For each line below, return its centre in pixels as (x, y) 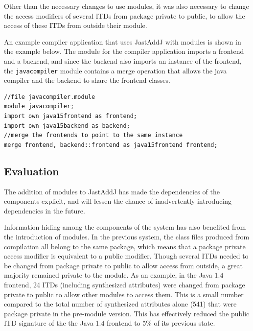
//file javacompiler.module (50, 97)
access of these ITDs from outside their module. (76, 25)
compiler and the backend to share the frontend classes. (87, 80)
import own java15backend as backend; (67, 126)
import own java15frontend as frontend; (71, 116)
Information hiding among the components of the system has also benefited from (125, 227)
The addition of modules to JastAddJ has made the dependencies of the (112, 191)
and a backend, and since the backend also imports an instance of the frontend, (123, 60)
